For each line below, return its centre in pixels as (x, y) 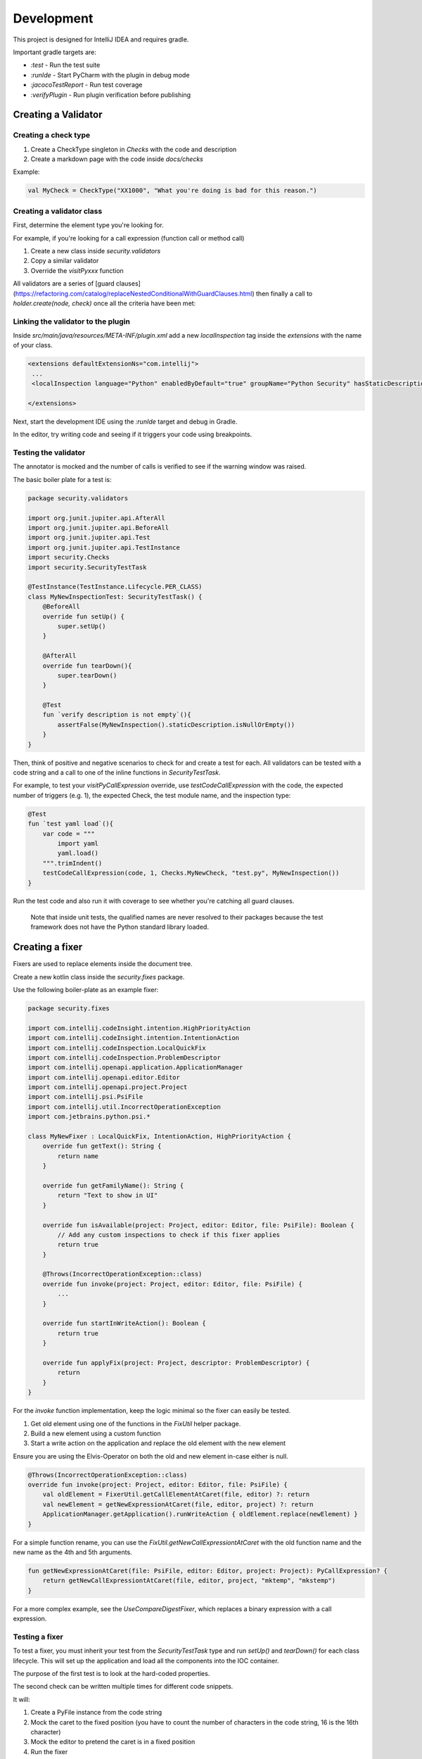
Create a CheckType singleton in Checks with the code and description (134, 149)
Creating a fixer (48, 947)
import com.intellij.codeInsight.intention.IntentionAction (134, 1038)
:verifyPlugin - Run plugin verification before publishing (111, 94)
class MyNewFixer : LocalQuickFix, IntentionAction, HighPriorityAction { (160, 1137)
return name (78, 1156)
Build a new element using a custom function (96, 1433)
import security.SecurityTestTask (87, 567)
